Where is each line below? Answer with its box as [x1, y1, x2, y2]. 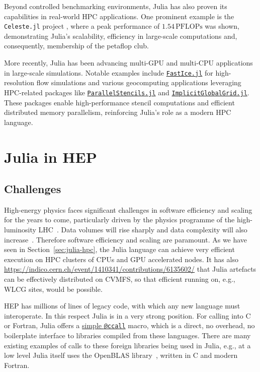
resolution [4, 77, 35, 88]
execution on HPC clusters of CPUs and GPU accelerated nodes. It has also [4, 254, 238, 264]
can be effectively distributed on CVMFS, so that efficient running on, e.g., [4, 274, 235, 284]
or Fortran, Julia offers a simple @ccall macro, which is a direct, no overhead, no [4, 320, 255, 331]
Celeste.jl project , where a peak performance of [4, 21, 160, 31]
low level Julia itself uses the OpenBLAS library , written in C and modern [4, 350, 238, 360]
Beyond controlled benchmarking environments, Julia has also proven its [4, 1, 227, 11]
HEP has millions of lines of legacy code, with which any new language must [4, 300, 240, 311]
